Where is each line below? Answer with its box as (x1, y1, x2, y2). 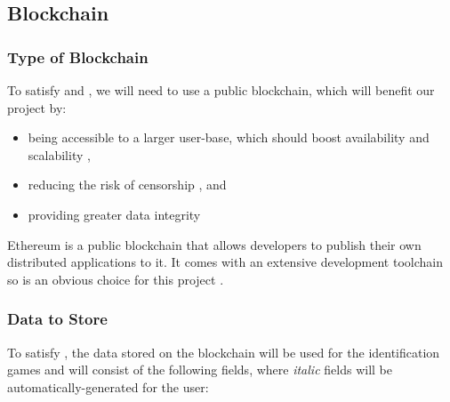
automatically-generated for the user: (7, 377, 209, 396)
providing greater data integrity (28, 205, 201, 223)
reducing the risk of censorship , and (28, 175, 227, 194)
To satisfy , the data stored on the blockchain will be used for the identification (7, 342, 440, 361)
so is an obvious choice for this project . (7, 269, 224, 288)
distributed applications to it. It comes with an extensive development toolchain (7, 253, 443, 271)
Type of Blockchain (7, 45, 149, 68)
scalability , (28, 145, 91, 164)
